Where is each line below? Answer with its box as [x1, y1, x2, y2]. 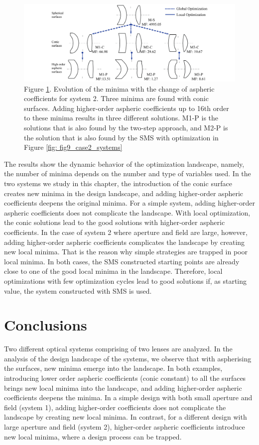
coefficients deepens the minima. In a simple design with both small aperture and [4, 392, 253, 403]
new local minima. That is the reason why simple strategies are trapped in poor [4, 246, 248, 257]
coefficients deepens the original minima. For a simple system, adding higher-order [4, 198, 255, 208]
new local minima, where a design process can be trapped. [4, 431, 182, 442]
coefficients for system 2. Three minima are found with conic [24, 93, 209, 104]
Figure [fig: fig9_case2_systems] [24, 142, 123, 152]
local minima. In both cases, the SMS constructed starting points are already [4, 256, 240, 266]
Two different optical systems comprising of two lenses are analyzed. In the [4, 343, 233, 354]
